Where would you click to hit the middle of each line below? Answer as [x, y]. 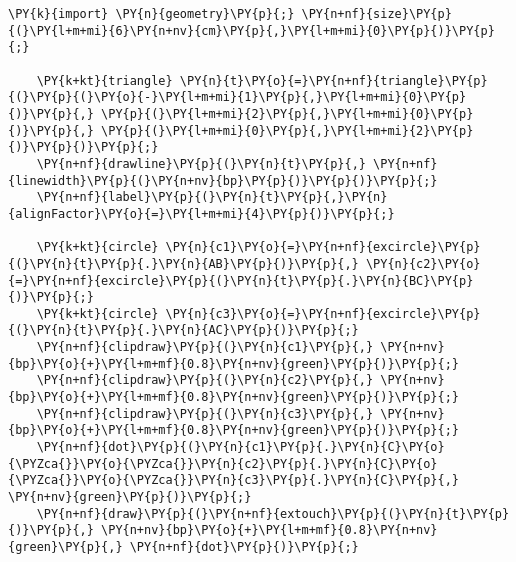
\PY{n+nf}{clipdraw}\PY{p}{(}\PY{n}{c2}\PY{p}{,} [205, 380]
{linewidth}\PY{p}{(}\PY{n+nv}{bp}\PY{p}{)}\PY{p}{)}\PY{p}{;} [223, 180]
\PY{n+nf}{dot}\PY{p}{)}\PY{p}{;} [244, 547]
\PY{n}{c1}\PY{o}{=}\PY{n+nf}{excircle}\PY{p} [323, 247]
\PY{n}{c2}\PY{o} [423, 263]
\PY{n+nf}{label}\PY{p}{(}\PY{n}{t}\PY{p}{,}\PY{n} [212, 197]
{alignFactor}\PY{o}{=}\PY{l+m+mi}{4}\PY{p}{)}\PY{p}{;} [201, 213]
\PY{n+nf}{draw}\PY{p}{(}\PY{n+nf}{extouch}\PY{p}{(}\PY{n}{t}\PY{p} [273, 513]
